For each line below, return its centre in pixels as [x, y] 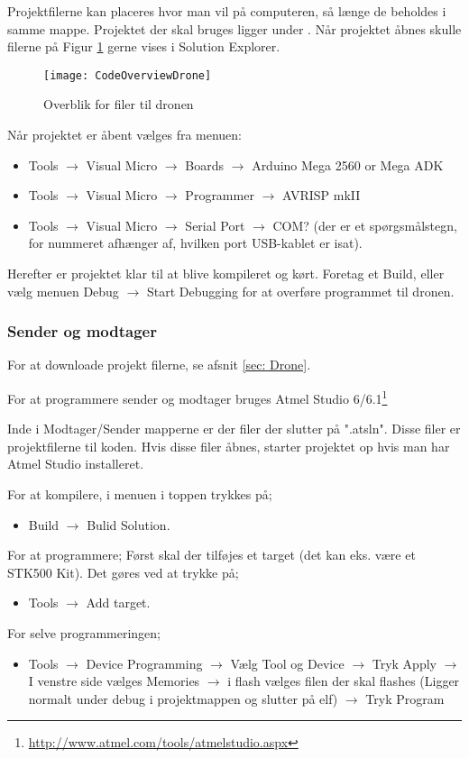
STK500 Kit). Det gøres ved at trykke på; [123, 572]
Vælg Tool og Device [287, 663]
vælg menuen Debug [63, 291]
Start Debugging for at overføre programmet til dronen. [300, 291]
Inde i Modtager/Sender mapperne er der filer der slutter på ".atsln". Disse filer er [234, 429]
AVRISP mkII [321, 195]
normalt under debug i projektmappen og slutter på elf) [183, 698]
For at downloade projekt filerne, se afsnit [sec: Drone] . [159, 365]
